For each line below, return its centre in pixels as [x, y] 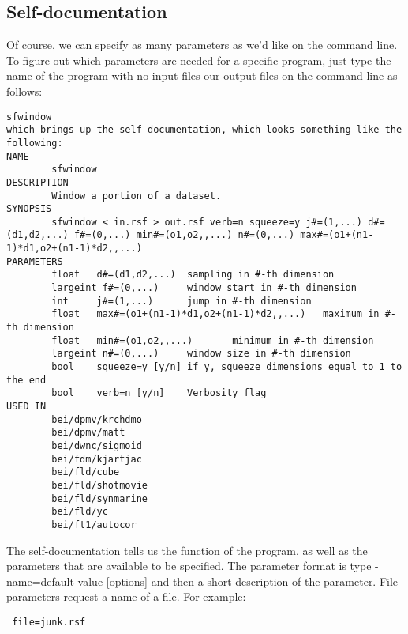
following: [35, 143]
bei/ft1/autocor [94, 525]
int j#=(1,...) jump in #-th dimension [182, 301]
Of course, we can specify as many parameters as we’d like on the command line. [202, 45]
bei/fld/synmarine [99, 498]
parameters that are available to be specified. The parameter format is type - [193, 566]
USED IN [26, 407]
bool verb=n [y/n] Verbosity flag [159, 393]
